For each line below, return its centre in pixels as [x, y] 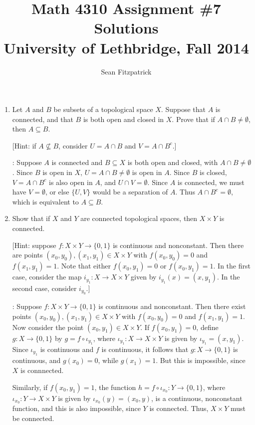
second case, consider [44, 288]
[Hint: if [24, 145]
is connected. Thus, [179, 408]
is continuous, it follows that [145, 349]
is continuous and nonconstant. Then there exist [172, 306]
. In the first [232, 266]
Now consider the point [48, 327]
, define [207, 327]
